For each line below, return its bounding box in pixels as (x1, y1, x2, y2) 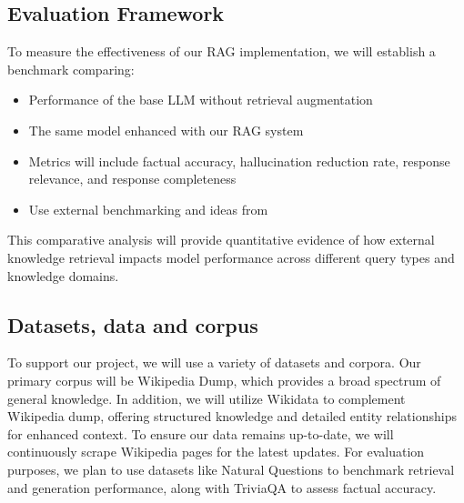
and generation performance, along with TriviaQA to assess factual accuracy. (7, 478, 437, 497)
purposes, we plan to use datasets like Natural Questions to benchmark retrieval (7, 459, 455, 478)
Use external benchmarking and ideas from (28, 199, 268, 218)
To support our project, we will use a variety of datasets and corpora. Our (7, 353, 421, 372)
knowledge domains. (7, 266, 119, 285)
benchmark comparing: (7, 59, 135, 78)
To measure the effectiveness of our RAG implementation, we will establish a (7, 42, 436, 61)
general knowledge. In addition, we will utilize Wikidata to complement (7, 388, 406, 407)
